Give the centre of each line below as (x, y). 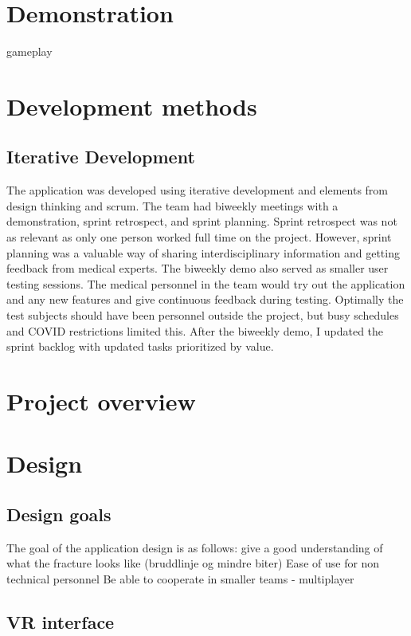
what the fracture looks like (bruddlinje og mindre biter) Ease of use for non (193, 563)
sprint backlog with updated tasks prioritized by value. (140, 346)
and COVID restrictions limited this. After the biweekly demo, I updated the (195, 330)
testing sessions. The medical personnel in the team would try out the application (206, 283)
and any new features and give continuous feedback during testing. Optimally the (205, 299)
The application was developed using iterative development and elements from (198, 190)
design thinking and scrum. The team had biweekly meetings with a (172, 205)
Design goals (59, 514)
